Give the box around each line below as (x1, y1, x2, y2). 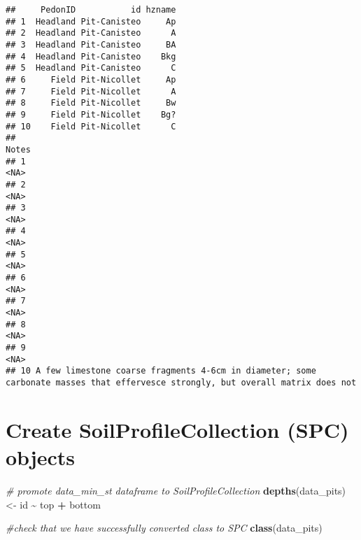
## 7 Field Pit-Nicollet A (6, 86, 176, 97)
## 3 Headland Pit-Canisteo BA (6, 39, 176, 50)
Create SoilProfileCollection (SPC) (6, 415, 349, 443)
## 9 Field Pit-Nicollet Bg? (6, 109, 176, 120)
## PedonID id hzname (6, 5, 176, 15)
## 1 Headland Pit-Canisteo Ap (6, 16, 176, 27)
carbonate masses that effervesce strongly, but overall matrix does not (6, 378, 357, 388)
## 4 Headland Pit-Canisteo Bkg (6, 51, 176, 62)
